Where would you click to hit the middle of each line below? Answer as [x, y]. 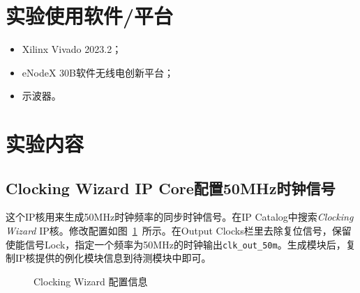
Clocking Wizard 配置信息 [91, 281]
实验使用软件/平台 [90, 16]
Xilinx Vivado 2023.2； [72, 49]
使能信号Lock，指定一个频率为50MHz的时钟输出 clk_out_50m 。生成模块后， [176, 244]
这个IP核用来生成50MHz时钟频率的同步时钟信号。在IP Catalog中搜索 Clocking [180, 217]
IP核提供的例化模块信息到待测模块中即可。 [113, 258]
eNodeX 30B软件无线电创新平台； [98, 72]
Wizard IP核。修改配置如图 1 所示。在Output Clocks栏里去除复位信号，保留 [179, 231]
